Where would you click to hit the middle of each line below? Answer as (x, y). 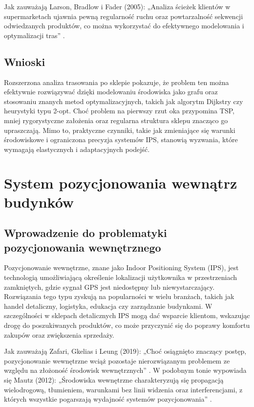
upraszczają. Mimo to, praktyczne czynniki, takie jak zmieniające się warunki (120, 130)
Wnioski (25, 61)
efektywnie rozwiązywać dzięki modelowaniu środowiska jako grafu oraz (111, 92)
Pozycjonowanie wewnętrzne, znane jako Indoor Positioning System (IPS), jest (121, 268)
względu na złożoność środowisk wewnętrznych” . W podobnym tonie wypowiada (125, 370)
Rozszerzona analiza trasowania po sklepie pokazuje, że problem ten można (116, 82)
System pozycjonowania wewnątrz (121, 182)
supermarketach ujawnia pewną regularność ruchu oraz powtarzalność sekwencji (124, 16)
